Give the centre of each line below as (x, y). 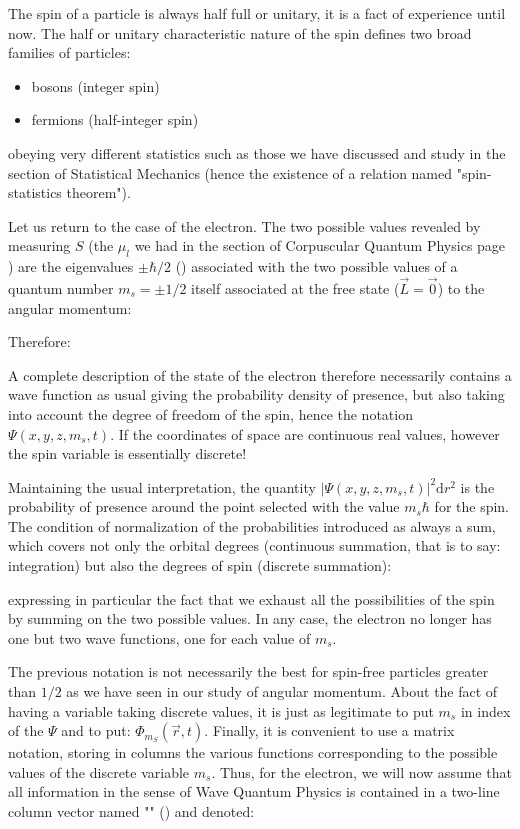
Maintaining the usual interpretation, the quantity (162, 486)
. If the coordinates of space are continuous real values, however (305, 433)
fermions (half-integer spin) (115, 119)
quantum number (61, 287)
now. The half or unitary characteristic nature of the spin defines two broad (240, 32)
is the (477, 486)
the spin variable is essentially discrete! (127, 453)
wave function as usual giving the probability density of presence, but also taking (256, 394)
